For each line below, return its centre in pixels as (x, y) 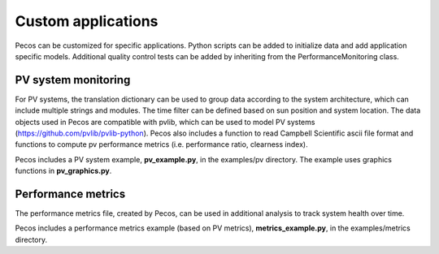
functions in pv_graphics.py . (63, 171)
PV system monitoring (73, 80)
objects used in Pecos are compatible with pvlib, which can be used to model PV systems (165, 122)
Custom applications (87, 21)
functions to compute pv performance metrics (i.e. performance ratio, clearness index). (161, 144)
